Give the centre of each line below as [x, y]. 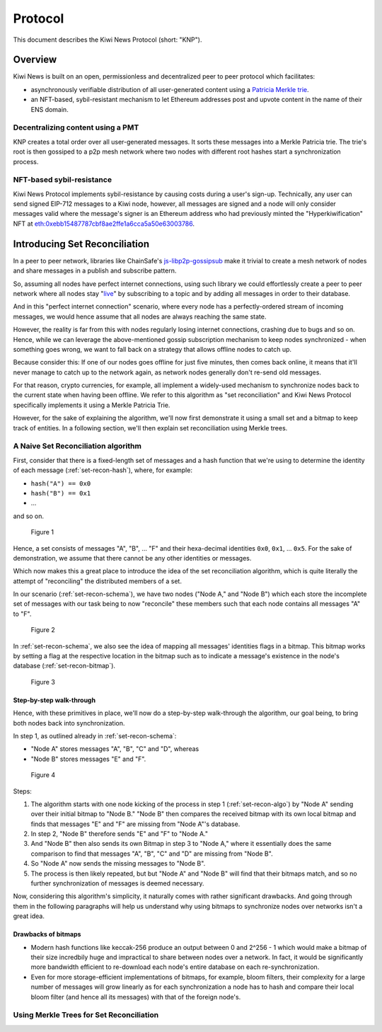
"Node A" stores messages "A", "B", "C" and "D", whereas [115, 749]
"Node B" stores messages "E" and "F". [88, 759]
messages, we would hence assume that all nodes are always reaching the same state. [140, 316]
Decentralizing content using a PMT [76, 127]
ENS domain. [50, 109]
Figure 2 [43, 630]
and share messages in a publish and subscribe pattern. [95, 271]
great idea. [29, 916]
